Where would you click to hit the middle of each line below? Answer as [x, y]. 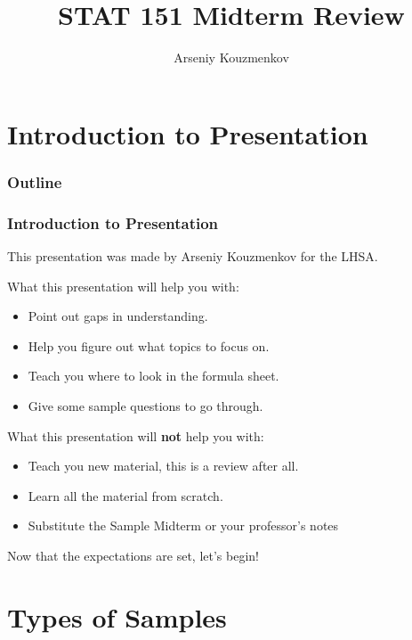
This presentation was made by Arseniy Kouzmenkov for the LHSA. [193, 255]
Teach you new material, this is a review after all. [163, 466]
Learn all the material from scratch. [125, 495]
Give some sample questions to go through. [145, 405]
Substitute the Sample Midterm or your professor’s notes [183, 525]
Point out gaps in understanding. [118, 316]
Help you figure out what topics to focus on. [149, 345]
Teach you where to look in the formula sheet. [153, 376]
